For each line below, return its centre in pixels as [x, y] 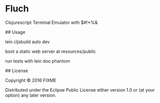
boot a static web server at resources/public [51, 51]
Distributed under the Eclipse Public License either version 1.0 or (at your [80, 90]
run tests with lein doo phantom [38, 61]
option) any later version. [31, 95]
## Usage [15, 32]
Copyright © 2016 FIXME [31, 80]
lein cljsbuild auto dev [27, 42]
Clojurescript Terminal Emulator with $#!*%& [52, 22]
